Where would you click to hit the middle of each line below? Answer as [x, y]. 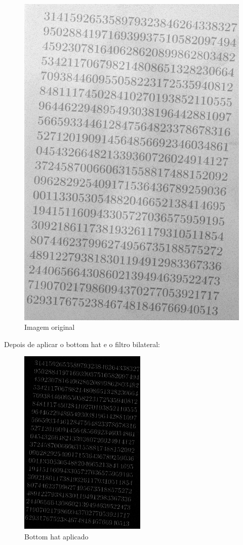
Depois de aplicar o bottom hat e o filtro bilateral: [82, 344]
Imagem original [50, 327]
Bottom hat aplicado [56, 536]
